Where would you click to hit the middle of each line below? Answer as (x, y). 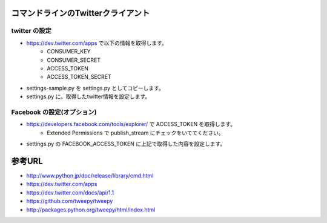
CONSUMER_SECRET (74, 60)
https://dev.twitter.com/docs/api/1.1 (70, 192)
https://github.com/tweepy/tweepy (70, 201)
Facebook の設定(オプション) (54, 112)
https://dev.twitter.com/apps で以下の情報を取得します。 (97, 43)
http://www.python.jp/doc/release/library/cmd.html (90, 175)
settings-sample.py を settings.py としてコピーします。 (95, 88)
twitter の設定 (31, 31)
